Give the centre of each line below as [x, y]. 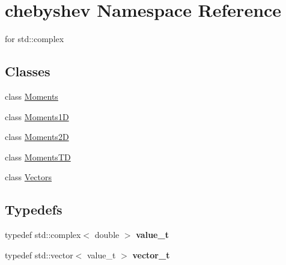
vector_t [151, 254]
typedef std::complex [43, 235]
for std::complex [35, 39]
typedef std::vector [39, 254]
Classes [28, 71]
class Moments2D [37, 137]
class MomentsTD [38, 157]
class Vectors [29, 177]
